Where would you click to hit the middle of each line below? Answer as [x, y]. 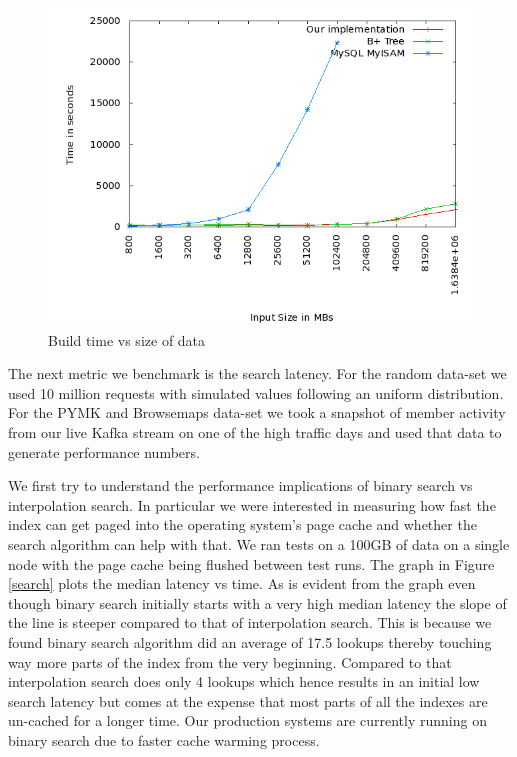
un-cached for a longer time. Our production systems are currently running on [247, 720]
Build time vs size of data [127, 339]
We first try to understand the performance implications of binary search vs [240, 485]
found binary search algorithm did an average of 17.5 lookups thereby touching [250, 641]
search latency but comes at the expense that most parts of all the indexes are [248, 700]
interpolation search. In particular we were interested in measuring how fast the [252, 504]
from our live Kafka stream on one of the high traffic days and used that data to [255, 431]
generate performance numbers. [104, 451]
